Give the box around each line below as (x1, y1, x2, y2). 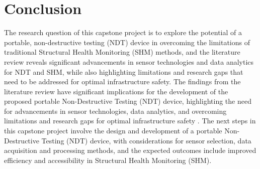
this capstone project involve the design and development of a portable (4, 125, 222, 136)
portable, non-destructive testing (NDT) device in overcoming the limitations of (4, 37, 250, 47)
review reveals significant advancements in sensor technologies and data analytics (4, 56, 254, 67)
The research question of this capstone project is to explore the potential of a (4, 27, 242, 38)
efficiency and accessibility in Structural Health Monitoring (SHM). (4, 154, 212, 165)
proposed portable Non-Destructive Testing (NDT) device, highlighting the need (4, 96, 251, 106)
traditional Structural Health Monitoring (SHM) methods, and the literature (4, 47, 240, 57)
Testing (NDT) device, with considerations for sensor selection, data (41, 135, 251, 145)
